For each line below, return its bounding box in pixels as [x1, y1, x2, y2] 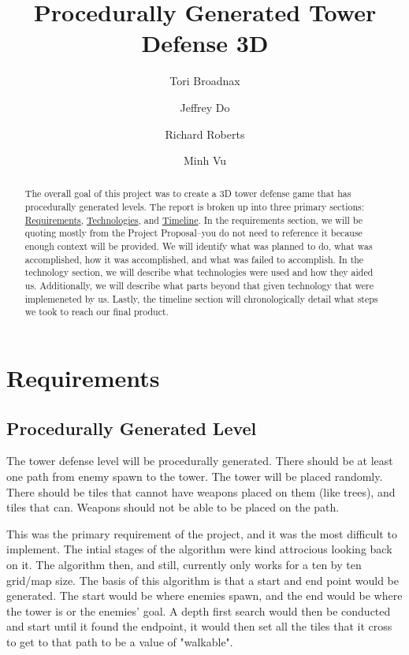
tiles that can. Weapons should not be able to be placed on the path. [6, 499, 340, 515]
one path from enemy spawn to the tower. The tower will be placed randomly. [6, 468, 383, 485]
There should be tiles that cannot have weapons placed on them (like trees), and [6, 483, 396, 500]
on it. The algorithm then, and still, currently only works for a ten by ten [6, 556, 362, 572]
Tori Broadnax [169, 73, 240, 89]
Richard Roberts [165, 125, 245, 142]
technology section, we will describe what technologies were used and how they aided [24, 266, 374, 279]
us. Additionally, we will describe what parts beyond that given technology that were [24, 279, 374, 292]
